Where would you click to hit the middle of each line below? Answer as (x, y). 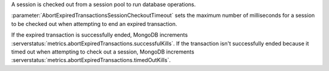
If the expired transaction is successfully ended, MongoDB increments (100, 35)
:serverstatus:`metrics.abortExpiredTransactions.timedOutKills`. (91, 60)
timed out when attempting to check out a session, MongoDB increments (103, 52)
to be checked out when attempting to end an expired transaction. (94, 23)
